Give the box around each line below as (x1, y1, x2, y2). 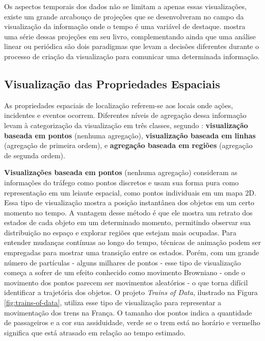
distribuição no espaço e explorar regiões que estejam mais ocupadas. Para (4, 227, 236, 237)
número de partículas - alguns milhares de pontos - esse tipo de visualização (4, 257, 241, 267)
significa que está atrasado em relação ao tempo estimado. (4, 327, 185, 337)
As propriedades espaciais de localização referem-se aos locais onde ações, (4, 100, 233, 110)
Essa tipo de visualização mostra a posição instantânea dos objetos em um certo (4, 197, 254, 208)
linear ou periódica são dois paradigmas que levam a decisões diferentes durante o (4, 41, 259, 52)
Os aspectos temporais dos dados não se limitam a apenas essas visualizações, (4, 1, 247, 11)
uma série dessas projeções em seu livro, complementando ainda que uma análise (4, 31, 256, 41)
